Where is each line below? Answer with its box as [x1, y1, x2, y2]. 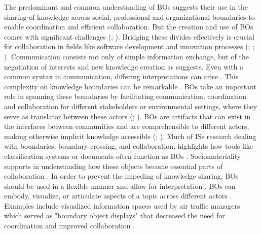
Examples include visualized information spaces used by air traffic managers [4, 200, 240, 211]
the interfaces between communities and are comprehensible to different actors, [4, 121, 249, 131]
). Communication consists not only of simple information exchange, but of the [4, 51, 249, 61]
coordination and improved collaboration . [4, 220, 135, 231]
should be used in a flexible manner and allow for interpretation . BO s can [4, 180, 236, 191]
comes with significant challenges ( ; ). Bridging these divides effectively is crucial [4, 31, 254, 42]
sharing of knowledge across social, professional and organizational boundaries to [4, 11, 255, 22]
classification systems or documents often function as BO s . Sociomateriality [4, 150, 241, 161]
